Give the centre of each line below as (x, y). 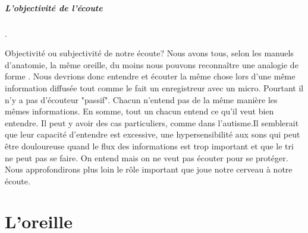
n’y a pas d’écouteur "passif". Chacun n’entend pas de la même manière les (141, 99)
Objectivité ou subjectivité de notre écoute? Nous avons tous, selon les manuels (149, 53)
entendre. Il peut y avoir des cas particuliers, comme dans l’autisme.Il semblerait (152, 122)
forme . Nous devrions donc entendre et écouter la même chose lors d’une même (150, 76)
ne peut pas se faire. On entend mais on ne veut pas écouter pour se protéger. (147, 157)
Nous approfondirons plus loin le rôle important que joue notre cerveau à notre (149, 169)
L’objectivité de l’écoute (54, 7)
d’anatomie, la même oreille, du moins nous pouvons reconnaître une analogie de (152, 64)
